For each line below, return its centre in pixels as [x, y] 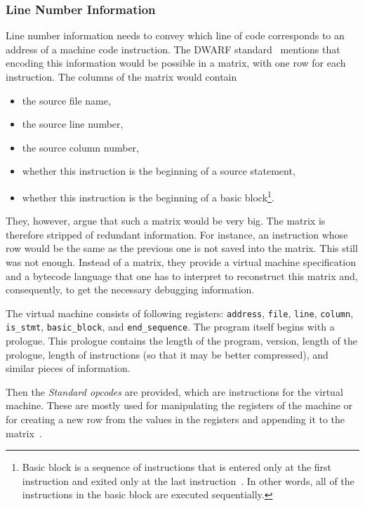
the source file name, [66, 100]
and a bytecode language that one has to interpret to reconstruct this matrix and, [182, 275]
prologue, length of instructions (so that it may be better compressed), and [167, 354]
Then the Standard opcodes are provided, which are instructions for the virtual [174, 391]
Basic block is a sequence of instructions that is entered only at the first [177, 467]
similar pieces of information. [68, 368]
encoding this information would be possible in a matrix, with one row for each [176, 63]
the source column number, [81, 147]
